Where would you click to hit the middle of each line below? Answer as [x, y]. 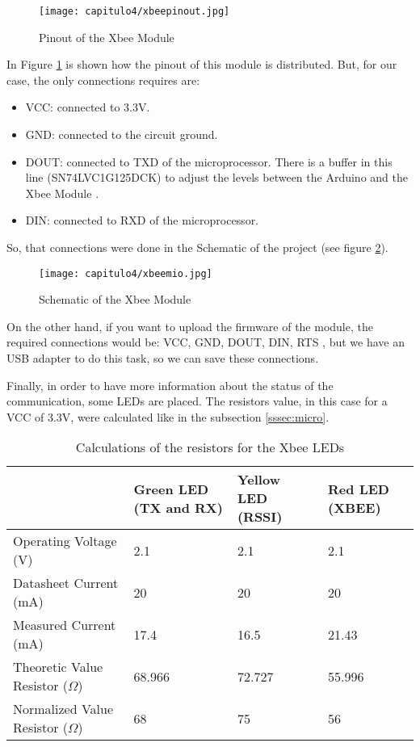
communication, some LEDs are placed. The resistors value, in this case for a [197, 401]
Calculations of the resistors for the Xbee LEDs [210, 447]
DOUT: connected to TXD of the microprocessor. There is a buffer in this [209, 161]
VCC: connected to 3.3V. [88, 107]
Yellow [258, 480]
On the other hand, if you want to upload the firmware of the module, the [190, 326]
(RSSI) [260, 517]
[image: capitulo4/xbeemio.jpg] [126, 273]
